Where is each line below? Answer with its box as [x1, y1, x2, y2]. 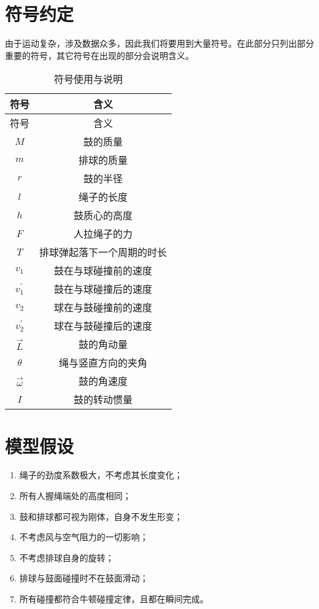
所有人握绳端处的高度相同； [19, 489, 131, 502]
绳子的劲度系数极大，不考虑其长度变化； [19, 468, 183, 481]
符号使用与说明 [54, 72, 123, 87]
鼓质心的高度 [74, 208, 133, 223]
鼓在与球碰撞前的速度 [54, 263, 153, 278]
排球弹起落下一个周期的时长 [39, 245, 167, 260]
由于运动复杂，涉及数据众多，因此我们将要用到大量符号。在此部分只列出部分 [5, 37, 314, 50]
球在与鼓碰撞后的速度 [54, 319, 153, 333]
